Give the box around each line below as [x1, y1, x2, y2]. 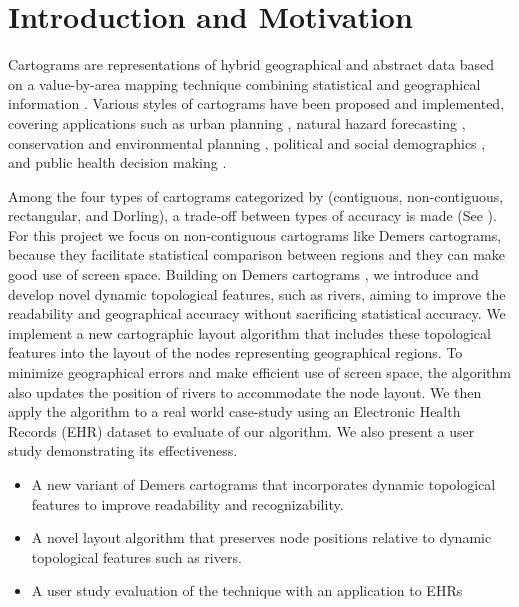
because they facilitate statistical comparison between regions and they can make [8, 244, 506, 265]
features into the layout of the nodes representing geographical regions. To [8, 342, 463, 363]
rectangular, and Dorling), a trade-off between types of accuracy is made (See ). [8, 205, 497, 226]
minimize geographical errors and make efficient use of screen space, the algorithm [8, 362, 511, 383]
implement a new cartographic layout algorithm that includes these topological [8, 322, 491, 343]
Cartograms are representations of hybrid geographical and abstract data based [8, 54, 495, 75]
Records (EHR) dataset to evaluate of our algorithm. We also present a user [8, 420, 475, 441]
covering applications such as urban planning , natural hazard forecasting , [8, 112, 466, 133]
